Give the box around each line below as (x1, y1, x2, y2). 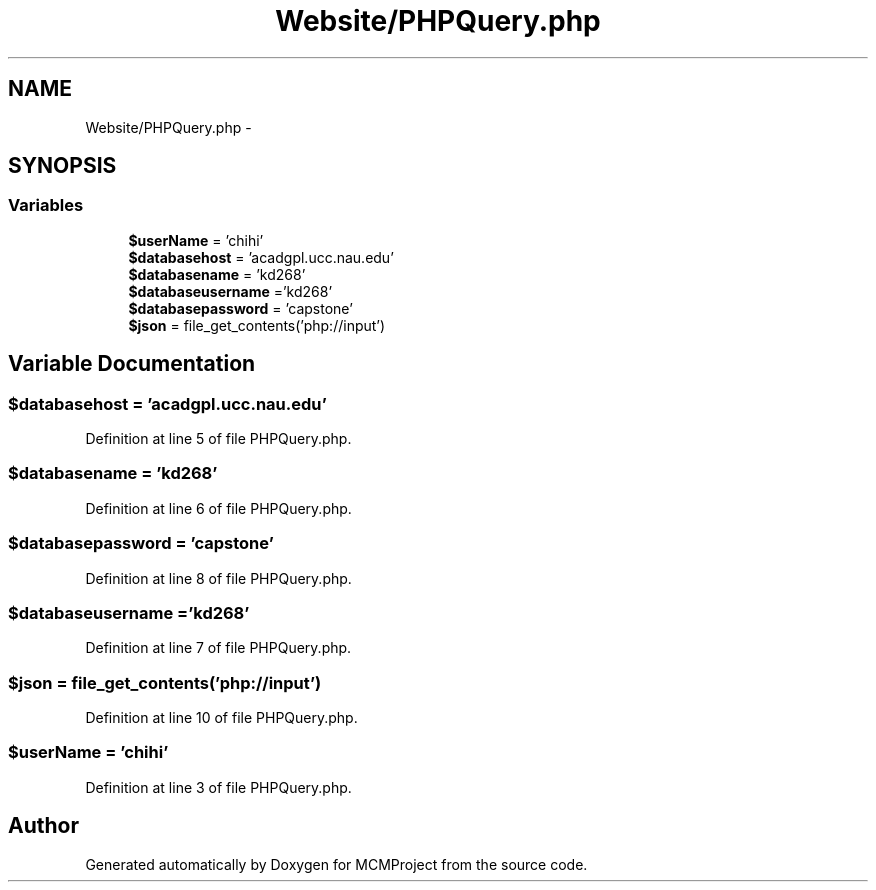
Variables (8, 195, 84, 216)
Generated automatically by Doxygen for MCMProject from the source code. (85, 855, 588, 873)
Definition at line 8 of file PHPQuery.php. (85, 569, 352, 587)
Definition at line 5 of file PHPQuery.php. (85, 430, 352, 448)
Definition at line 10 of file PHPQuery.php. (85, 709, 358, 727)
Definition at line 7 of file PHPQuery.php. (85, 639, 352, 657)
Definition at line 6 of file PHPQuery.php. (85, 499, 352, 517)
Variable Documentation (8, 351, 256, 377)
